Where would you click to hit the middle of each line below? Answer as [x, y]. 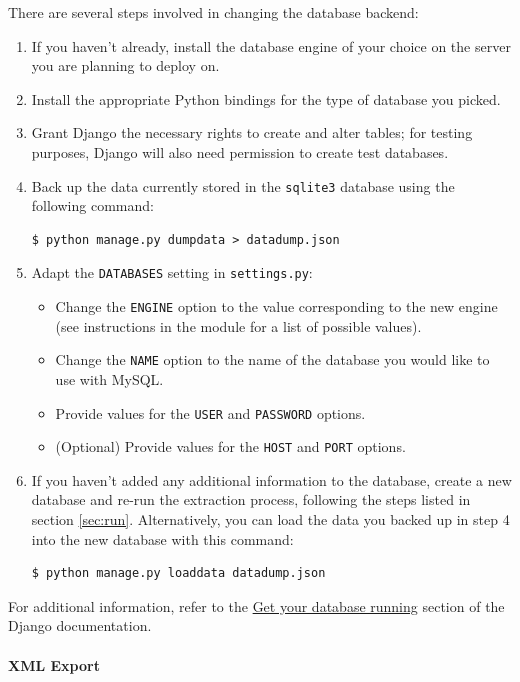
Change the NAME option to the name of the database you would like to [272, 359]
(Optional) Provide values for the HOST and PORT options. [230, 446]
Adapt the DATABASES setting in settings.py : [172, 272]
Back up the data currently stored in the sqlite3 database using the [243, 185]
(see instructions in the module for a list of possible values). [238, 325]
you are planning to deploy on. [125, 65]
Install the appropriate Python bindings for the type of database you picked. [266, 98]
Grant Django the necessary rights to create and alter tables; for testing [252, 132]
